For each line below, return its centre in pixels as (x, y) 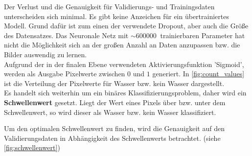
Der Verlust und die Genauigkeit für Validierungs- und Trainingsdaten (109, 6)
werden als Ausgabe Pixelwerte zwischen (65, 74)
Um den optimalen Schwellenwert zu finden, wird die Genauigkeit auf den (114, 128)
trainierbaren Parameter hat (203, 35)
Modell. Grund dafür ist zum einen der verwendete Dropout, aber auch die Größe (126, 26)
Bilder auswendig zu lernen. (46, 54)
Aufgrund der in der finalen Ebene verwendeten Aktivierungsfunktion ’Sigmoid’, (124, 64)
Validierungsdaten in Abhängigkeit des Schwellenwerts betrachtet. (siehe (112, 138)
